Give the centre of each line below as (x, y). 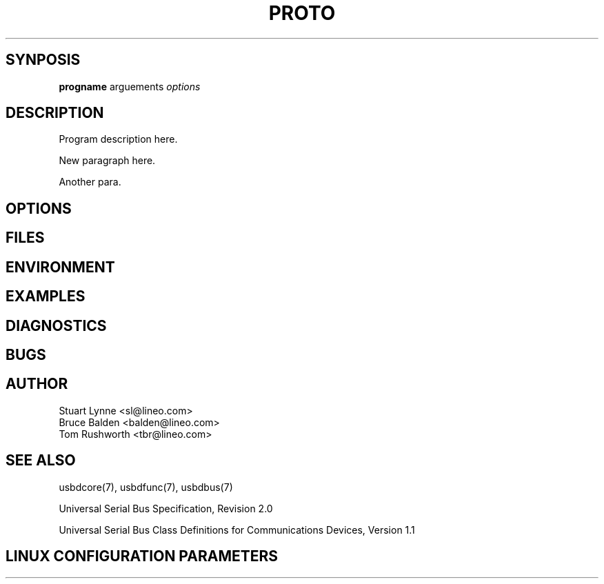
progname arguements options (130, 86)
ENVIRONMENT (60, 267)
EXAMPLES (46, 296)
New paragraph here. (107, 161)
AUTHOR (37, 384)
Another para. (90, 182)
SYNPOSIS (43, 60)
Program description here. (118, 139)
